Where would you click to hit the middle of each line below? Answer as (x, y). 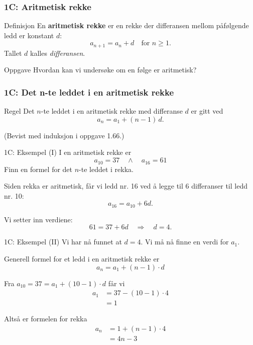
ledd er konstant (29, 35)
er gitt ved (207, 111)
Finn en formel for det (38, 169)
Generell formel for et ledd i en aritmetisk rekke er (82, 258)
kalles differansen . (58, 53)
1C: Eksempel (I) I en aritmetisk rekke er (68, 152)
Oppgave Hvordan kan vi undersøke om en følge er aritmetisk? (100, 70)
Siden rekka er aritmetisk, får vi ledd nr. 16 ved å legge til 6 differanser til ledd (126, 186)
